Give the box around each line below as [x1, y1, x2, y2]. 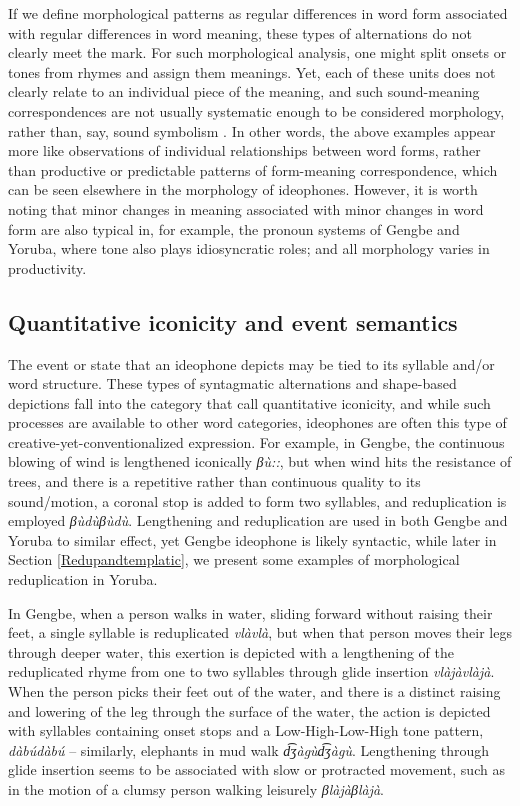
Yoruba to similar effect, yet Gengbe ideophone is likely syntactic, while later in [8, 529, 497, 550]
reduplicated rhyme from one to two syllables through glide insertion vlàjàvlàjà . [8, 661, 495, 682]
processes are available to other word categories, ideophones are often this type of [8, 412, 507, 433]
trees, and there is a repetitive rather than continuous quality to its [8, 471, 421, 492]
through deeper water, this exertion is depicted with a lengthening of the [8, 641, 454, 662]
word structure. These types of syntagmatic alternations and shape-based [8, 373, 457, 394]
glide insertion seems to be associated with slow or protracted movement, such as [8, 759, 505, 780]
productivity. [8, 257, 87, 278]
